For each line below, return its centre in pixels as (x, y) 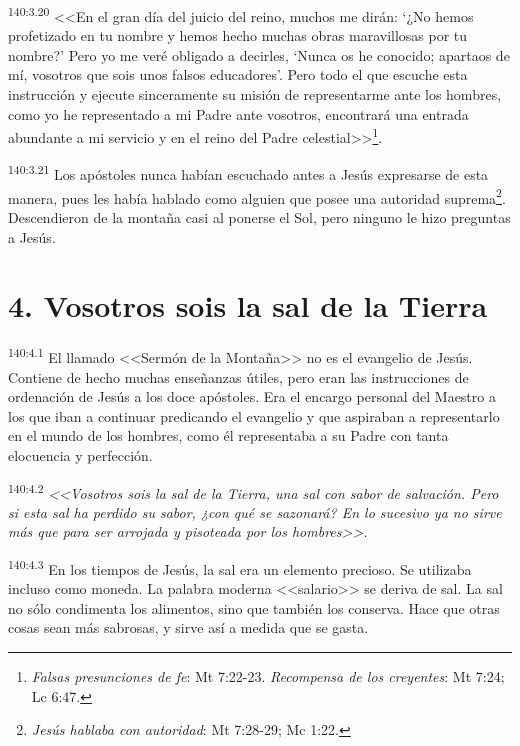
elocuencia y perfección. (80, 454)
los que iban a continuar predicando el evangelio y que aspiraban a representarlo (254, 415)
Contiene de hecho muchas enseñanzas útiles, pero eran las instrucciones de (238, 376)
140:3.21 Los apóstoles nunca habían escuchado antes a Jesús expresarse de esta (248, 173)
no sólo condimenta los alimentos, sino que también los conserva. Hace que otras (254, 607)
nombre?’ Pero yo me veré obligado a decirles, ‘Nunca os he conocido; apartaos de (259, 54)
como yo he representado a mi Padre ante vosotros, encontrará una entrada (238, 113)
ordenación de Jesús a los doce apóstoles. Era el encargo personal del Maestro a (252, 396)
